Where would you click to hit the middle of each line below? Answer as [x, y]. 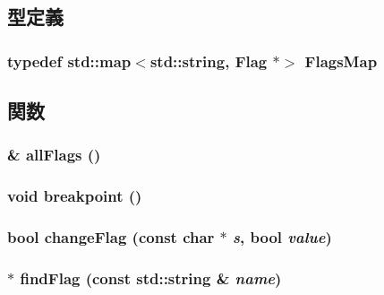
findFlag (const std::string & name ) [151, 278]
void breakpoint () [75, 196]
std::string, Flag [209, 61]
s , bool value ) [282, 237]
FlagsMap [341, 61]
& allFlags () [54, 155]
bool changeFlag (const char [111, 237]
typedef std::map [69, 61]
